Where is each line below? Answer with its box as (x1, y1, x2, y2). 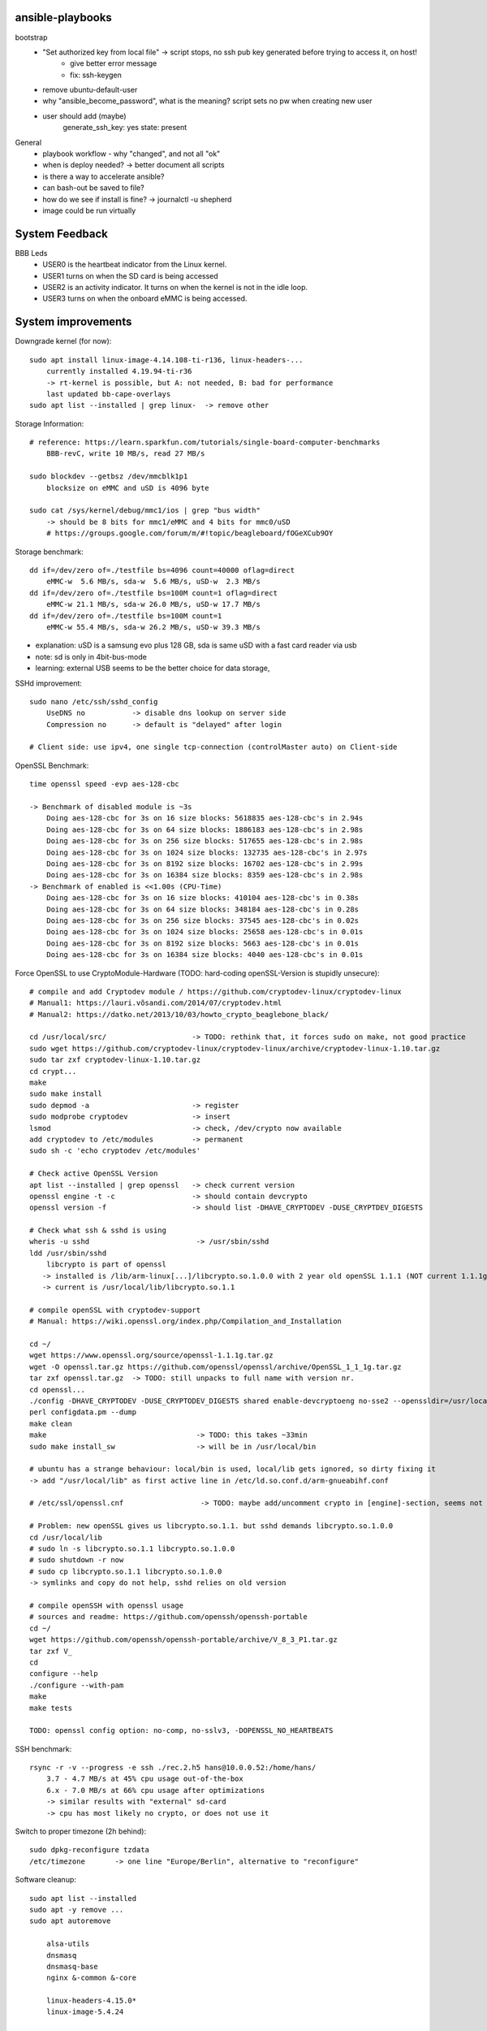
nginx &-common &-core (45, 1973, 137, 1982)
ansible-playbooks (15, 11, 113, 24)
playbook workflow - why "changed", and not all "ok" (42, 149, 221, 158)
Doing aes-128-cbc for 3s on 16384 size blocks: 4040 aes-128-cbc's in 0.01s (45, 951, 364, 959)
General (15, 137, 42, 147)
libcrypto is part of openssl (45, 1260, 166, 1269)
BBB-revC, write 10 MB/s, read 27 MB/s (45, 449, 205, 458)
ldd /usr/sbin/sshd (29, 1248, 107, 1258)
